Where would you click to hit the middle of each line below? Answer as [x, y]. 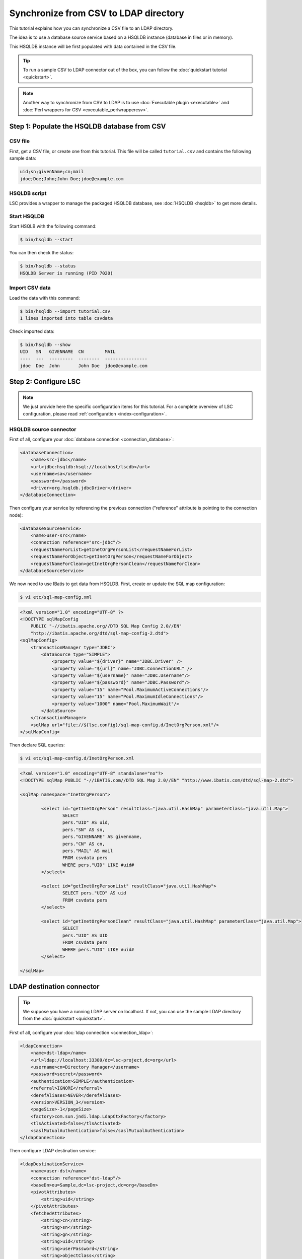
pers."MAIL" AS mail [88, 851]
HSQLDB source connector [43, 429]
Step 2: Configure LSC [45, 382]
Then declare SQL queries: [37, 745]
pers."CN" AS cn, [84, 844]
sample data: [23, 158]
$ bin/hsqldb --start [47, 240]
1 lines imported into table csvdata [66, 318]
